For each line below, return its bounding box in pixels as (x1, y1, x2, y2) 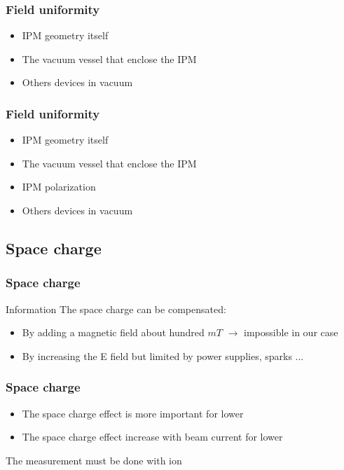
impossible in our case (244, 325, 338, 340)
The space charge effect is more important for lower (22, 406, 244, 420)
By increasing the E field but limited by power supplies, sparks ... (22, 348, 304, 363)
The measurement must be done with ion (6, 452, 182, 467)
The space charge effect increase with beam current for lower (22, 429, 283, 444)
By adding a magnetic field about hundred (22, 325, 205, 340)
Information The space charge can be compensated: (6, 301, 226, 316)
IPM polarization (22, 179, 96, 194)
